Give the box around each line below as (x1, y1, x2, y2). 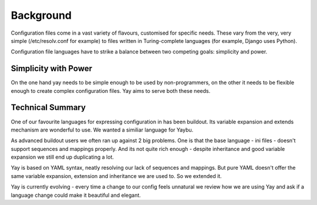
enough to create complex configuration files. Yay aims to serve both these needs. (11, 87, 211, 94)
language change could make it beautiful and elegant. (11, 191, 141, 199)
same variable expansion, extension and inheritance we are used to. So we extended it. (11, 172, 222, 179)
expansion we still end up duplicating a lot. (11, 153, 114, 161)
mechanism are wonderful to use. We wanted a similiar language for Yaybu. (11, 126, 194, 133)
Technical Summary (11, 103, 86, 113)
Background (11, 9, 72, 22)
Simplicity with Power (11, 63, 93, 73)
